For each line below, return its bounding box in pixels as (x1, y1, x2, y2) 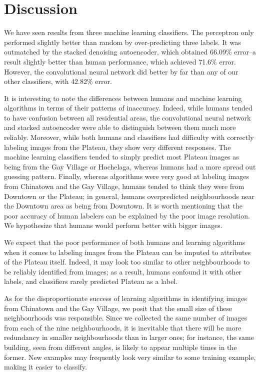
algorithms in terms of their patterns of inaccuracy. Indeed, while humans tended (4, 102, 252, 113)
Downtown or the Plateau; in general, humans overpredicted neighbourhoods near (4, 190, 254, 201)
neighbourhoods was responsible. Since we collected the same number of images (4, 312, 247, 323)
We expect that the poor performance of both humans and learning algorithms (4, 237, 245, 247)
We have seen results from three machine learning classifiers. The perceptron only (4, 27, 254, 37)
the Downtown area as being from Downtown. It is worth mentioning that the (4, 200, 243, 211)
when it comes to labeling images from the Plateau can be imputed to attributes (4, 246, 251, 257)
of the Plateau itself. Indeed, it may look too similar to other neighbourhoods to (4, 256, 250, 267)
